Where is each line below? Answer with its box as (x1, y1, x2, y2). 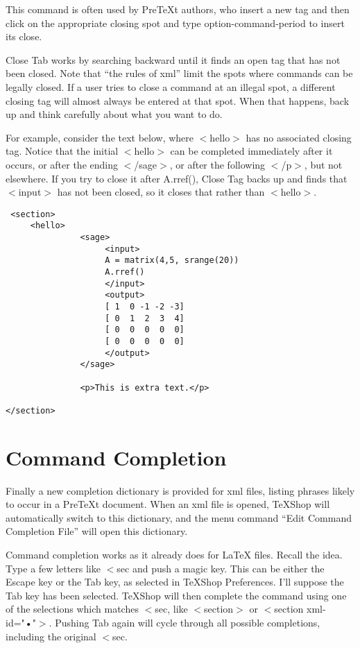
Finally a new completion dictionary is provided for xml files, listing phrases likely (6, 483, 355, 497)
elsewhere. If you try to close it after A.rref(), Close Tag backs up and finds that (6, 171, 348, 185)
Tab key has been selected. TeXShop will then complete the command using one (6, 588, 347, 602)
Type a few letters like (6, 561, 101, 575)
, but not (304, 157, 343, 171)
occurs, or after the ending (6, 157, 118, 171)
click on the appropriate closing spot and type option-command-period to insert (6, 15, 345, 30)
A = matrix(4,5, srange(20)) (105, 255, 239, 266)
